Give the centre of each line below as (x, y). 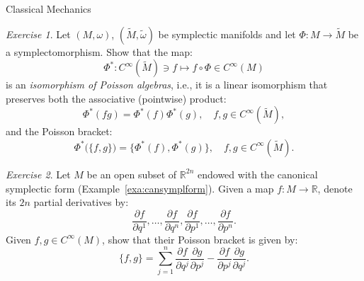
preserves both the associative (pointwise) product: (116, 98)
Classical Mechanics (49, 8)
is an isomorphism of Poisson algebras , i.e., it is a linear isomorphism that (167, 85)
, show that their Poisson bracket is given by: (200, 239)
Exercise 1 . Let (38, 34)
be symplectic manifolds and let (227, 34)
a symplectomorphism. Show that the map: (99, 51)
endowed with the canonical (258, 174)
